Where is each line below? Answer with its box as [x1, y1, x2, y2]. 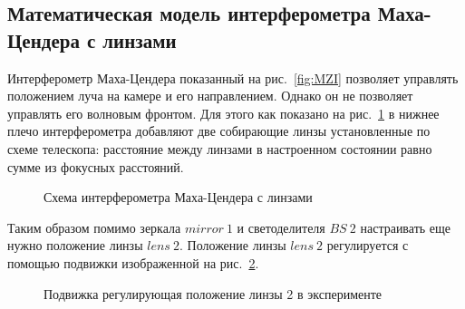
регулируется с [326, 236, 409, 255]
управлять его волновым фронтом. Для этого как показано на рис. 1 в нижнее [7, 103, 440, 122]
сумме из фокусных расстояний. [7, 157, 184, 176]
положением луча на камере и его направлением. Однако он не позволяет [7, 86, 413, 105]
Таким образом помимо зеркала [7, 217, 181, 237]
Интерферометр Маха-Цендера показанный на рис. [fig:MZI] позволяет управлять [7, 68, 459, 87]
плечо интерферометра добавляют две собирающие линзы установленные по [7, 121, 431, 140]
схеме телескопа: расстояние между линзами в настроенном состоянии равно [7, 139, 432, 158]
